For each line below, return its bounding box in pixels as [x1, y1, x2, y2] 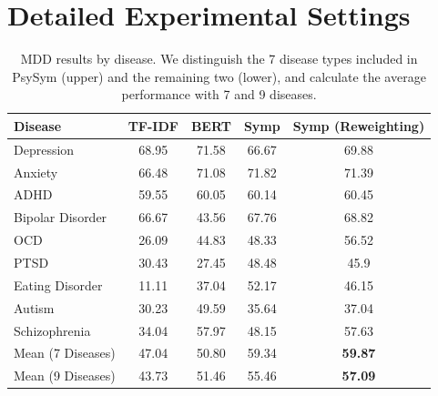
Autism [14, 298, 55, 317]
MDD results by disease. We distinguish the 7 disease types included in [20, 49, 418, 68]
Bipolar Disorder [14, 208, 107, 227]
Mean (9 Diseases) [14, 366, 116, 385]
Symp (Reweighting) [292, 116, 425, 135]
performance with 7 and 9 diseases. [121, 85, 317, 104]
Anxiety [14, 162, 58, 181]
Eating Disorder [14, 275, 103, 294]
